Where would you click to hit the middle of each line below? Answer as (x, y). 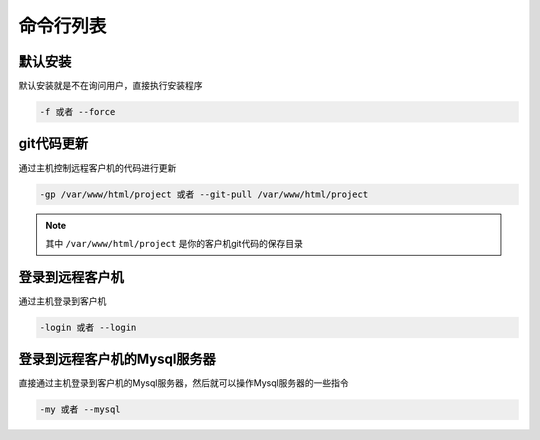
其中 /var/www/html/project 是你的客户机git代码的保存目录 (174, 243)
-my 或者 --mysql (80, 409)
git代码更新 (53, 143)
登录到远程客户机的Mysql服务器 (117, 359)
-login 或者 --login (88, 327)
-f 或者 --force (77, 112)
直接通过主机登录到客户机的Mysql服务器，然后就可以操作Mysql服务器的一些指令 (183, 383)
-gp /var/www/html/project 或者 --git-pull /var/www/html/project (204, 194)
